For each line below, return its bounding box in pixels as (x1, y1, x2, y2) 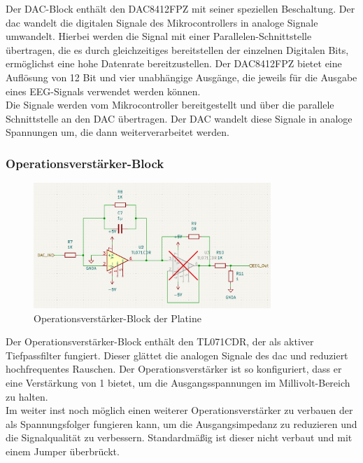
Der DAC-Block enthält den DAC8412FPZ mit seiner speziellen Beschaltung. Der (6, 1, 355, 15)
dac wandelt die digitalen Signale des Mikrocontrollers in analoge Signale (6, 15, 318, 29)
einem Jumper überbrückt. (6, 443, 120, 458)
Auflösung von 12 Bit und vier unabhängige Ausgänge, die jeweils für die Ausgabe (6, 69, 357, 84)
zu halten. (6, 389, 48, 403)
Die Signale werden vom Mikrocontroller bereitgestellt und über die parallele (6, 97, 334, 112)
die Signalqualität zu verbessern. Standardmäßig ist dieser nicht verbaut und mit (6, 430, 353, 445)
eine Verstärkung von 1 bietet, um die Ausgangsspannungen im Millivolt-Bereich (6, 375, 350, 389)
